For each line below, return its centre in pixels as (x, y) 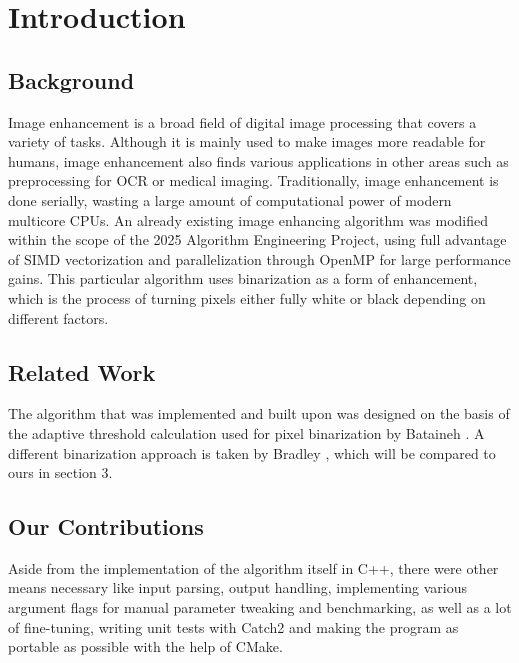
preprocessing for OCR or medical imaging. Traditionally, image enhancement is (253, 180)
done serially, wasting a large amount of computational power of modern (230, 199)
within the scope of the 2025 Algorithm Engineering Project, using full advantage (257, 239)
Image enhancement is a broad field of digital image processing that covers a (242, 121)
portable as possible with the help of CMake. (145, 646)
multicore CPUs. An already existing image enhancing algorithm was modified (248, 219)
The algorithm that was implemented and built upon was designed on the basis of (259, 413)
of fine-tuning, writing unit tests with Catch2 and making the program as (233, 626)
